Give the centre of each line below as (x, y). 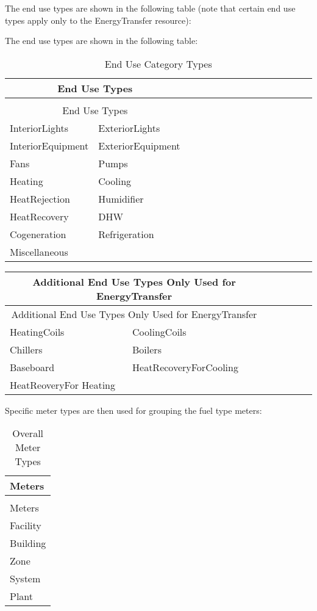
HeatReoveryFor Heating (62, 385)
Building (28, 543)
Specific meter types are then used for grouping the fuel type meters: (134, 410)
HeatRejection (40, 198)
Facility (26, 526)
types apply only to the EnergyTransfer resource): (98, 20)
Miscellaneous (39, 251)
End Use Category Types (158, 63)
